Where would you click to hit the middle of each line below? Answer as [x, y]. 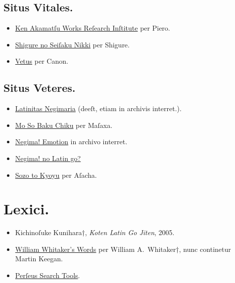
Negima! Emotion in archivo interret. [71, 141]
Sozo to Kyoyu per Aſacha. [56, 175]
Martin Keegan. [39, 259]
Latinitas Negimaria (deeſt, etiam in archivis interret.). [98, 108]
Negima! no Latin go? [48, 158]
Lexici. [26, 209]
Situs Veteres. [40, 88]
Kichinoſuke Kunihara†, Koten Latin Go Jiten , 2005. [95, 232]
